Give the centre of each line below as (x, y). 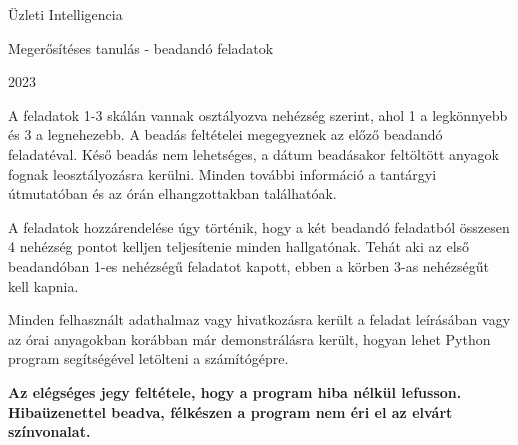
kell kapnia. (43, 285)
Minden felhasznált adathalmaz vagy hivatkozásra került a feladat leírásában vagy (259, 319)
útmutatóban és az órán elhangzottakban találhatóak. (172, 193)
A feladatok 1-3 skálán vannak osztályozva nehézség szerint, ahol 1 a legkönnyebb (258, 114)
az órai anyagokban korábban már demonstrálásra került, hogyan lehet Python (249, 338)
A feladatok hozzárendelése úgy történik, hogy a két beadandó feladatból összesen (259, 226)
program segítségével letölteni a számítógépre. (148, 358)
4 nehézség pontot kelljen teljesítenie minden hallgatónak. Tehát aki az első (239, 246)
